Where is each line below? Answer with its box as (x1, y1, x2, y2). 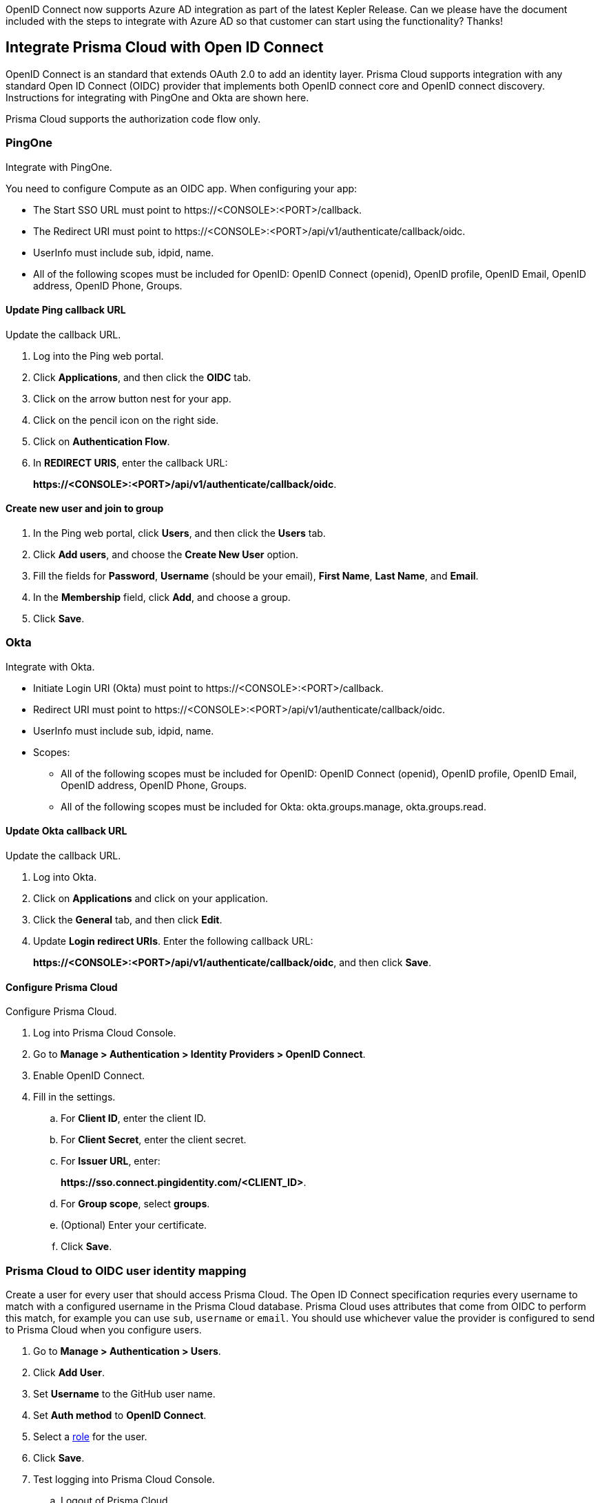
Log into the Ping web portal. (33, 349, 164, 362)
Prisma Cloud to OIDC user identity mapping (6, 1263, 247, 1278)
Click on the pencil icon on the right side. (33, 413, 219, 426)
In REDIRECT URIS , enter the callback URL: (33, 456, 228, 469)
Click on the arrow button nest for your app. (33, 392, 231, 405)
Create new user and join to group (6, 502, 164, 515)
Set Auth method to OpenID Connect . (33, 1409, 207, 1421)
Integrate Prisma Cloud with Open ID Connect (6, 39, 324, 57)
